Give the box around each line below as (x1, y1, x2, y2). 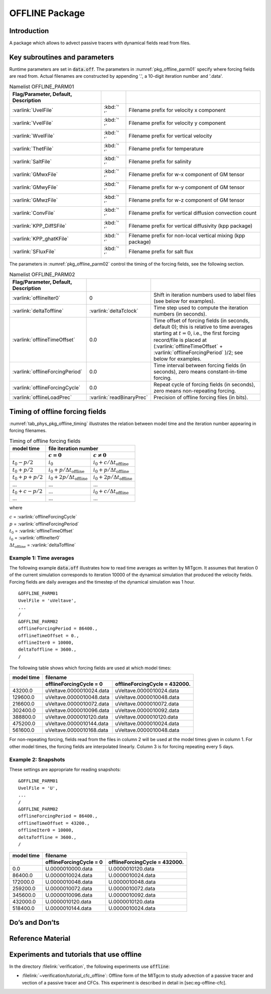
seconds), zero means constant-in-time (153, 368, 247, 375)
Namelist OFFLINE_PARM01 (9, 83, 74, 90)
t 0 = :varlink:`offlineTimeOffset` (9, 528, 74, 535)
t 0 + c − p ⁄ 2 (12, 488, 43, 495)
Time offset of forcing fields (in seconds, (153, 317, 250, 324)
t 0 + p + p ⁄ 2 (12, 474, 43, 482)
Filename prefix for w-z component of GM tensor (128, 197, 245, 204)
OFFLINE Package (9, 8, 85, 19)
